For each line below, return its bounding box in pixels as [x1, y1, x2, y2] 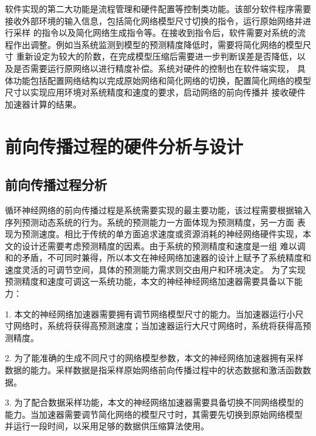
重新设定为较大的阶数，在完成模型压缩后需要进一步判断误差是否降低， [16, 50, 297, 63]
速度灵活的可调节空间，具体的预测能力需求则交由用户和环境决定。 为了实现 [5, 263, 306, 275]
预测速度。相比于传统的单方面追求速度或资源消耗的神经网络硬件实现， [21, 227, 303, 240]
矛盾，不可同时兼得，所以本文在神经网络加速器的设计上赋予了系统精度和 [21, 251, 311, 264]
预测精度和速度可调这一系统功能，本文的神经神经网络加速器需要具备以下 [5, 275, 294, 288]
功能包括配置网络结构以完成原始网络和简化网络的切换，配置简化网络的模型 [13, 74, 311, 86]
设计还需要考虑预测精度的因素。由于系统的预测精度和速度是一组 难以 [21, 239, 297, 252]
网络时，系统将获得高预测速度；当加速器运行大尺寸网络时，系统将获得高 [13, 319, 303, 332]
